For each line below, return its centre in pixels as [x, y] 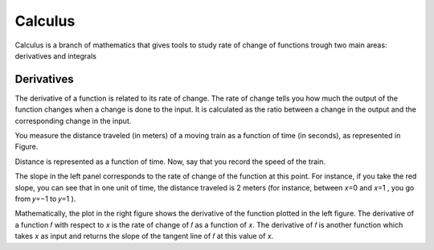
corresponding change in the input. [73, 121]
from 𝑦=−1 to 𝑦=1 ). [45, 199]
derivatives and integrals [55, 55]
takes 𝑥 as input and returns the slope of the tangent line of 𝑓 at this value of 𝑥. [144, 236]
